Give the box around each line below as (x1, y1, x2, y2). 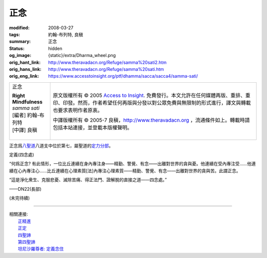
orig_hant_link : (9, 59, 41, 65)
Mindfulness (12, 98, 43, 105)
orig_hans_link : (9, 66, 42, 72)
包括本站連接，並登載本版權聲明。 (52, 124, 133, 131)
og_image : (9, 52, 32, 58)
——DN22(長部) (9, 186, 42, 192)
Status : (9, 45, 25, 52)
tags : (9, 31, 20, 37)
